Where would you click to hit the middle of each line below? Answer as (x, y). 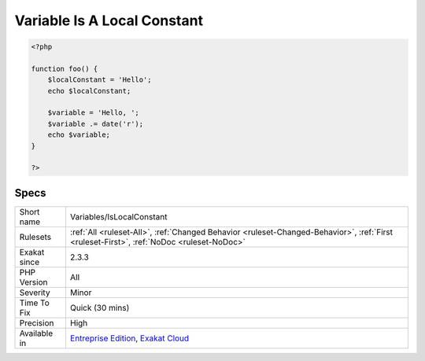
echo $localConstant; (89, 91)
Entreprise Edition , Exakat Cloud (129, 338)
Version (33, 282)
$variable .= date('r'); (96, 123)
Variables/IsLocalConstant (118, 216)
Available (36, 333)
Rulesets (35, 237)
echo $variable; (79, 135)
